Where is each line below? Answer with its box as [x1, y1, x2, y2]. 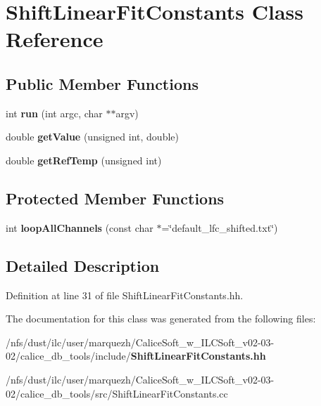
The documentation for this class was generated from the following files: [6, 311, 316, 326]
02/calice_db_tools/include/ [6, 348, 131, 363]
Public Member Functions [6, 72, 199, 94]
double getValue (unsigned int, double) [6, 129, 179, 144]
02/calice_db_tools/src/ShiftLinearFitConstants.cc [6, 386, 228, 400]
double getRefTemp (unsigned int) [6, 152, 162, 167]
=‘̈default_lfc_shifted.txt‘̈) [161, 220, 278, 235]
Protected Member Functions [6, 187, 225, 209]
